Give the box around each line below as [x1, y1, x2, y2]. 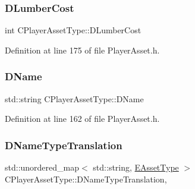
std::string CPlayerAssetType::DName [5, 92, 144, 105]
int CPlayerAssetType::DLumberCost [5, 24, 141, 36]
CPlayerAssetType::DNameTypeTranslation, [5, 172, 167, 185]
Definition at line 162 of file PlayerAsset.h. [5, 112, 160, 125]
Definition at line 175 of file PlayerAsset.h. [5, 43, 160, 56]
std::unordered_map [5, 161, 80, 174]
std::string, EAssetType [93, 161, 179, 174]
